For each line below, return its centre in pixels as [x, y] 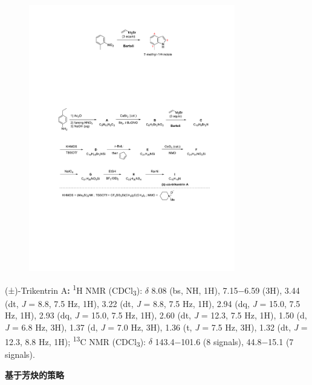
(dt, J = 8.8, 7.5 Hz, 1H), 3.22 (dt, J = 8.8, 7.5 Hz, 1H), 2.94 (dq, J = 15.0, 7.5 [153, 303]
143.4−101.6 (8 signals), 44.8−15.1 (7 [224, 341]
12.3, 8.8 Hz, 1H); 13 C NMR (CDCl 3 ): [75, 341]
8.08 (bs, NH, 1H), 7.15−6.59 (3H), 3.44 [226, 290]
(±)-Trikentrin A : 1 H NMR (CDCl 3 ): [74, 290]
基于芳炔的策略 [34, 374]
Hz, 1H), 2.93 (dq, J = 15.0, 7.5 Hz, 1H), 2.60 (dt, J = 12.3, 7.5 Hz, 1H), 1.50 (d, [156, 315]
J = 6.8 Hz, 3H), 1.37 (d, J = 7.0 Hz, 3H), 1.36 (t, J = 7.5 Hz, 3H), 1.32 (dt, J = [156, 327]
